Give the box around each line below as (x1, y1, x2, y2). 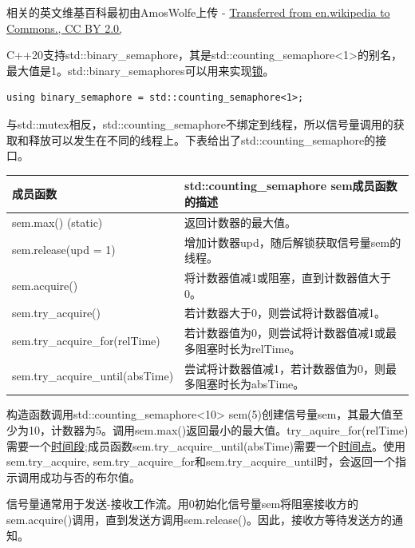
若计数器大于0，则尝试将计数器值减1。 (184, 304, 386, 321)
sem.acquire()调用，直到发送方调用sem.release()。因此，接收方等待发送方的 (6, 510, 392, 527)
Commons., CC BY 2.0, (6, 19, 122, 36)
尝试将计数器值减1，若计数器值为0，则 (184, 359, 386, 376)
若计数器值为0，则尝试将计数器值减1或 (184, 324, 386, 341)
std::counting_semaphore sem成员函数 (184, 177, 397, 194)
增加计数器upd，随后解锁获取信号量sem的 (184, 233, 401, 250)
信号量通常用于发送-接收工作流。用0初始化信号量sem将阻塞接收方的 (6, 495, 359, 512)
